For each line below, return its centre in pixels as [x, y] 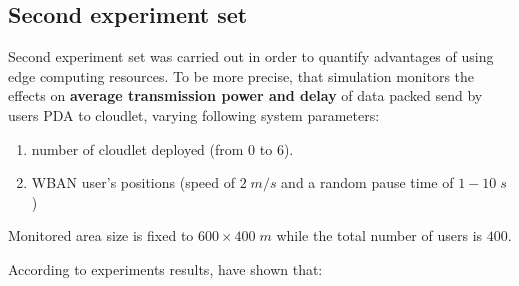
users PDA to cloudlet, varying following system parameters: [194, 114]
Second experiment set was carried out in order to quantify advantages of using [251, 56]
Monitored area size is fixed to [101, 235]
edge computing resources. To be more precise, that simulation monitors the [241, 75]
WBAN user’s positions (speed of [133, 182]
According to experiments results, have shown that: [165, 268]
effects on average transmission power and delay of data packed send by [245, 95]
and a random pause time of [367, 182]
